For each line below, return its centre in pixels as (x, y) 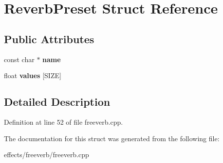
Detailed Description (57, 102)
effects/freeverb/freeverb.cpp (46, 155)
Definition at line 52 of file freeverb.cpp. (64, 122)
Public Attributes (49, 39)
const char (19, 59)
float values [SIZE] (33, 75)
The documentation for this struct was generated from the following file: (112, 138)
